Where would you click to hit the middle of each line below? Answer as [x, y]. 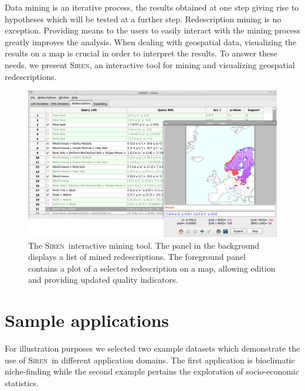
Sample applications [87, 320]
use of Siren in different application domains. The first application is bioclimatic [150, 360]
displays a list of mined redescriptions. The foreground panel [137, 257]
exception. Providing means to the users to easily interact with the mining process [153, 30]
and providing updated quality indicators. [103, 280]
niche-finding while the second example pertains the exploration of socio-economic [152, 371]
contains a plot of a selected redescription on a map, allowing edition [152, 268]
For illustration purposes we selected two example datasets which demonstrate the [152, 348]
